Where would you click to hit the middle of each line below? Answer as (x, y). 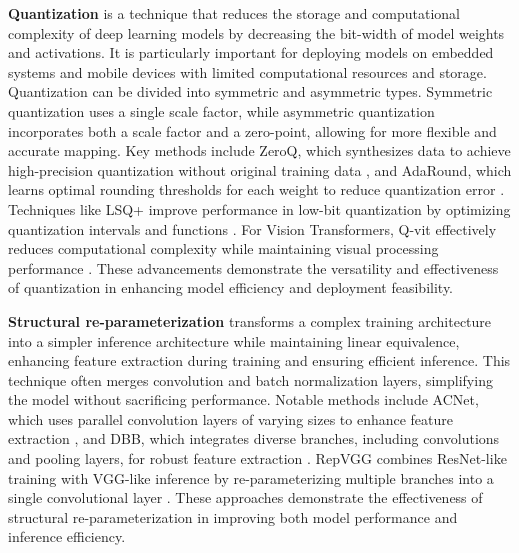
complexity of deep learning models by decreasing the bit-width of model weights (256, 32)
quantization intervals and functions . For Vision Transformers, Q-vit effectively (252, 228)
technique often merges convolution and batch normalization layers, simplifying (250, 379)
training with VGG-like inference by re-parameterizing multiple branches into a (251, 477)
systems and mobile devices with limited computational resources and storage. (247, 71)
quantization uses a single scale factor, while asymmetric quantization (221, 110)
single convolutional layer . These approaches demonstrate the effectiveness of (245, 497)
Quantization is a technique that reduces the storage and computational (234, 13)
